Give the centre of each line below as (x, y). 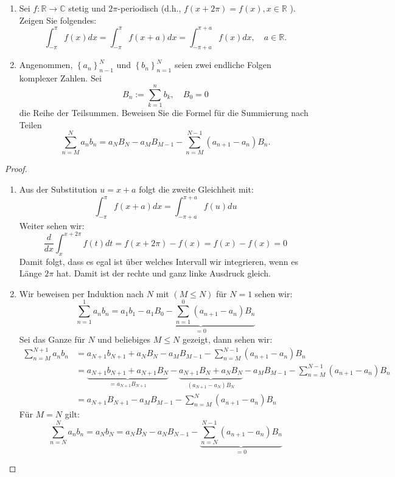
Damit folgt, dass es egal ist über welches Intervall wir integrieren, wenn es (159, 261)
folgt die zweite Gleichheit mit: (196, 189)
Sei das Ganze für (52, 339)
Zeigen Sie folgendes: (58, 20)
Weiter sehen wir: (52, 225)
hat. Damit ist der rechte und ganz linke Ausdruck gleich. (163, 273)
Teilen (30, 124)
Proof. (16, 169)
